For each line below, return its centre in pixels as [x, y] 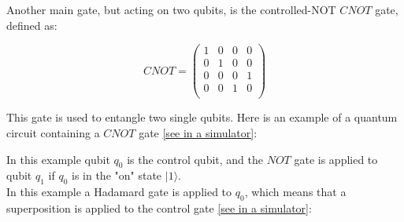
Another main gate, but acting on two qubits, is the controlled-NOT [171, 9]
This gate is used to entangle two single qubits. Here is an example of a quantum [202, 117]
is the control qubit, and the [195, 159]
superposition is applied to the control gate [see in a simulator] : [159, 207]
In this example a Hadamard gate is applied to [119, 192]
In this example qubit [58, 159]
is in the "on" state [117, 175]
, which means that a [295, 192]
